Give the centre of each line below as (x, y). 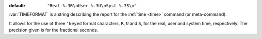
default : (17, 6)
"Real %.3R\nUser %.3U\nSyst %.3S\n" (92, 6)
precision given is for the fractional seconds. (53, 30)
